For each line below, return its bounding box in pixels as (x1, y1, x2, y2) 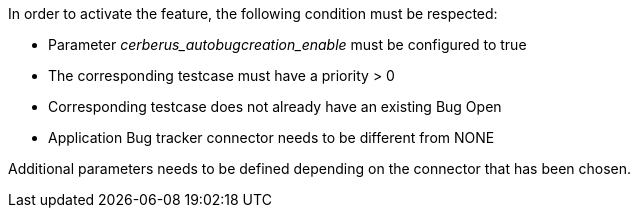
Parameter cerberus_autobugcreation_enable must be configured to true (48, 36, 527, 53)
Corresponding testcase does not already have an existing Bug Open (48, 98, 502, 115)
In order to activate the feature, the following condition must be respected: (8, 5, 498, 22)
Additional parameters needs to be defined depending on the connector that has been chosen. (8, 160, 632, 177)
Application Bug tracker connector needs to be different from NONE (48, 129, 495, 146)
